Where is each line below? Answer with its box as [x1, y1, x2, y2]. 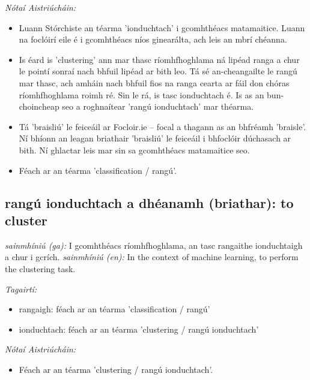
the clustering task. [5, 262, 76, 275]
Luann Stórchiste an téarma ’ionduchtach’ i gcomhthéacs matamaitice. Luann [19, 21, 305, 34]
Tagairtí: [5, 282, 37, 295]
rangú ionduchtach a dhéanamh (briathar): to [5, 193, 294, 212]
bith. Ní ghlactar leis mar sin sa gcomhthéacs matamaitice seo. [19, 143, 250, 156]
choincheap [19, 100, 59, 113]
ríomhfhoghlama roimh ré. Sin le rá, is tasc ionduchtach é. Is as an [19, 88, 264, 101]
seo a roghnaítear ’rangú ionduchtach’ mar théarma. [62, 100, 254, 113]
